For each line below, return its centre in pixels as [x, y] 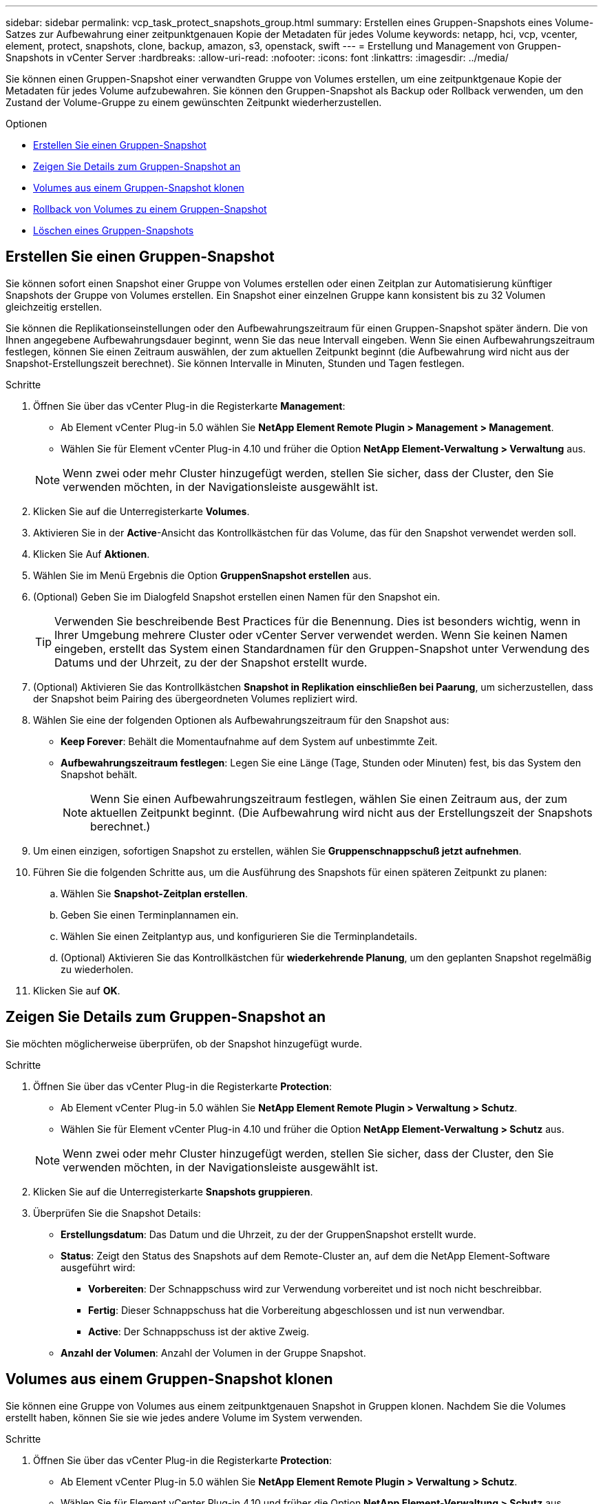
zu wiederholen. [97, 969]
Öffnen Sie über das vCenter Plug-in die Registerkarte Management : [189, 406]
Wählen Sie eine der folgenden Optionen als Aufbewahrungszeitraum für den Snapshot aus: [241, 720]
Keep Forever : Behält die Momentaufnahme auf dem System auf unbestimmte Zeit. [249, 741]
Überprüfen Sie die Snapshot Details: [117, 1213]
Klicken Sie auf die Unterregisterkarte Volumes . [141, 511]
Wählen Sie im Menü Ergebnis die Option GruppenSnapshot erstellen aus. [202, 575]
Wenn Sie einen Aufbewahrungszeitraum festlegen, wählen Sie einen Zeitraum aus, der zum [329, 798]
